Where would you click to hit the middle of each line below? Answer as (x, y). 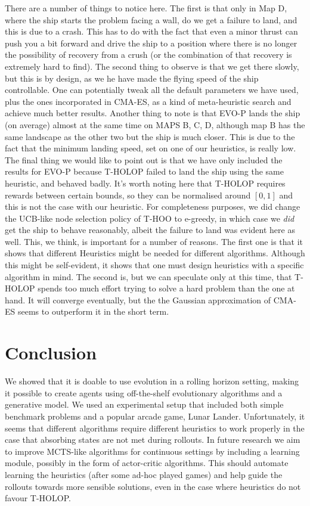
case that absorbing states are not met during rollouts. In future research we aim (153, 440)
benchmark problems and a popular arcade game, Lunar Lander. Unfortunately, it (155, 416)
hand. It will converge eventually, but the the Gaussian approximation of (138, 299)
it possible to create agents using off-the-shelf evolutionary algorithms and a (144, 392)
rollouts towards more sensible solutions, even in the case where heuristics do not (153, 486)
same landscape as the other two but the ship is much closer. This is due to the (150, 136)
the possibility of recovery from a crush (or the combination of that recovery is (148, 55)
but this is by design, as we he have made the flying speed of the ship (132, 78)
